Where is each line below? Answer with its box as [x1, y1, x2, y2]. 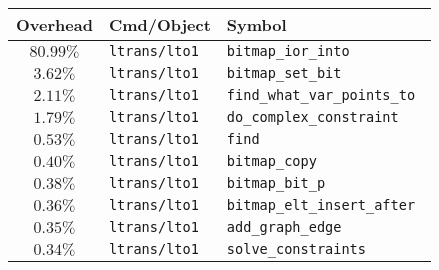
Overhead [16, 13, 93, 36]
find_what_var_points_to [226, 87, 416, 103]
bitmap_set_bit [226, 65, 342, 81]
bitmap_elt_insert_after [226, 197, 416, 213]
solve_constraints [226, 241, 366, 257]
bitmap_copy [226, 153, 317, 169]
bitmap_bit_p [226, 175, 326, 191]
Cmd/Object [108, 13, 211, 36]
